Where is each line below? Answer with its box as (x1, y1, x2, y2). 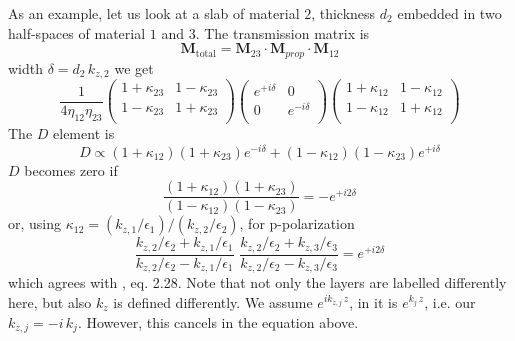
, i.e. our (424, 292, 476, 313)
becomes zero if (24, 159, 118, 180)
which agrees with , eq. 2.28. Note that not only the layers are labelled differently (8, 272, 507, 293)
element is (53, 123, 115, 144)
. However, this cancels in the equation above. (77, 311, 359, 332)
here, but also (8, 292, 92, 313)
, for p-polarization (239, 213, 355, 234)
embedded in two (397, 3, 502, 23)
